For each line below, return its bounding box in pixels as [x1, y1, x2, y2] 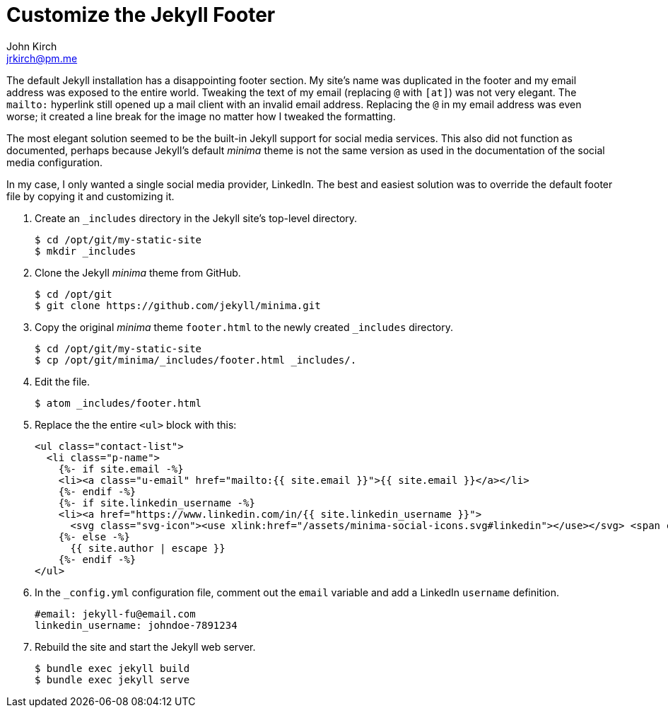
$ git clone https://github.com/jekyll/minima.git [35, 299, 321, 311]
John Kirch [6, 40, 57, 52]
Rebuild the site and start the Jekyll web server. [35, 640, 256, 653]
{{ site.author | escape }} [70, 542, 225, 554]
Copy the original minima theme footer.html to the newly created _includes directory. [35, 320, 454, 333]
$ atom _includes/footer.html [35, 397, 202, 409]
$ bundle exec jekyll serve [35, 673, 190, 685]
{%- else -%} [58, 531, 130, 543]
